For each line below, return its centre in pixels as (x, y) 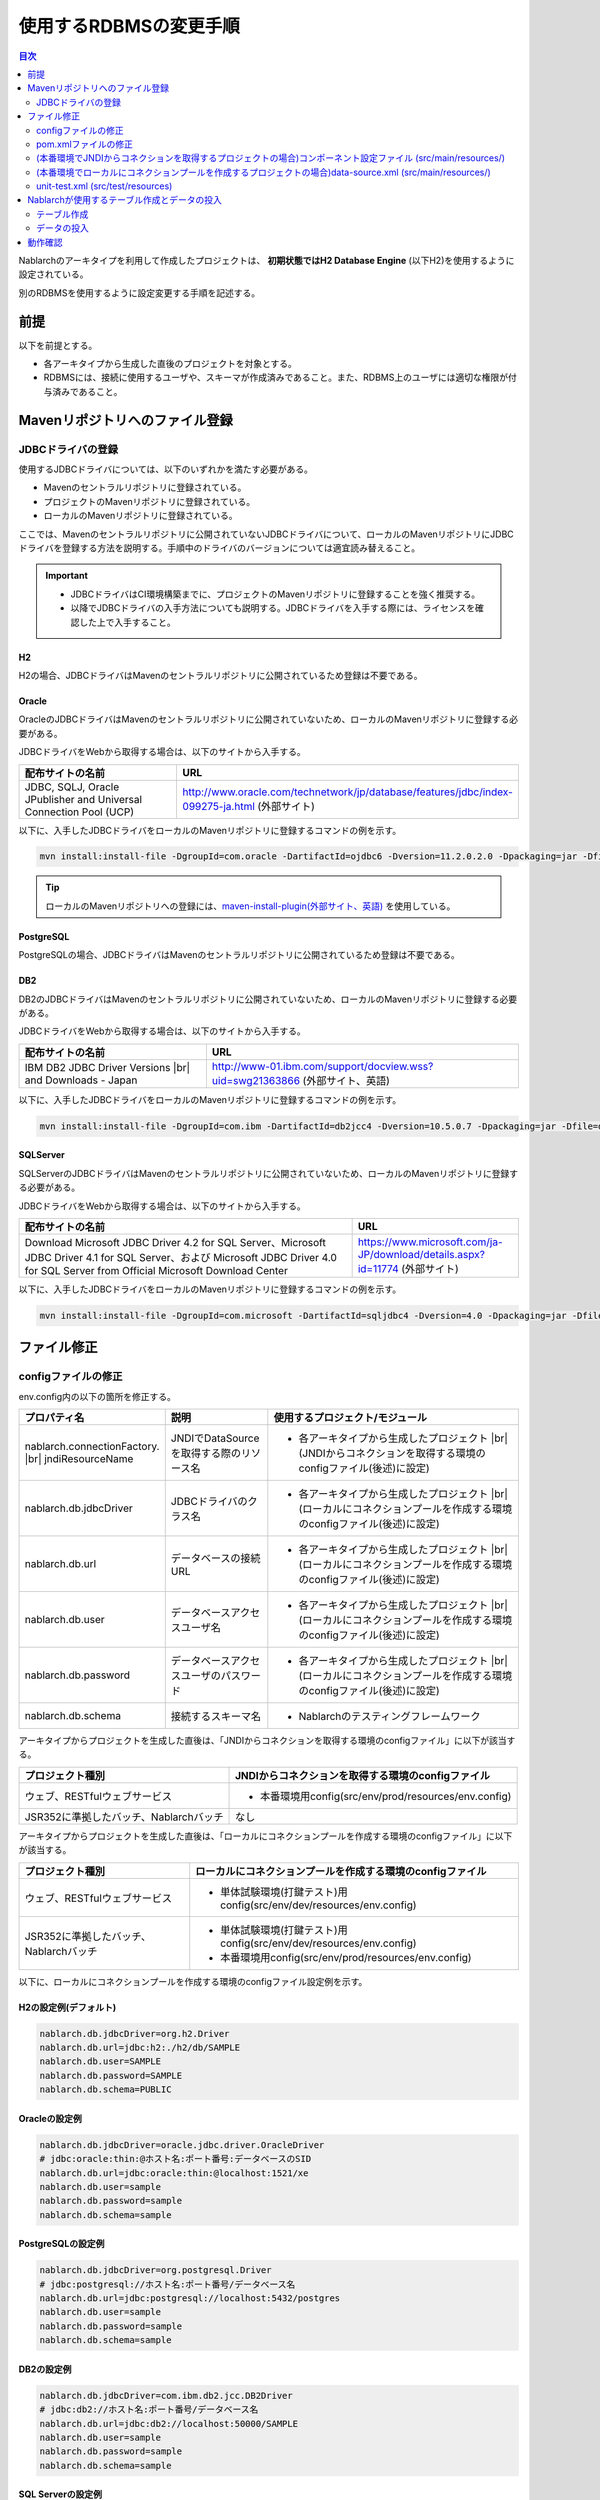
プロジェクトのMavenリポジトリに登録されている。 (149, 501)
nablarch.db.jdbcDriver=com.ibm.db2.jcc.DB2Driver (166, 2395)
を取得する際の (206, 1453)
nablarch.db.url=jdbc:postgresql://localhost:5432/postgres (190, 2298)
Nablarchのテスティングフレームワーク (389, 1717)
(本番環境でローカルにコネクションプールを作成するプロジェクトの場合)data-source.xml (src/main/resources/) (264, 172)
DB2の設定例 (45, 2369)
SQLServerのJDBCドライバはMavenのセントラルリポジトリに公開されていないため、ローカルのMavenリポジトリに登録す (268, 1173)
